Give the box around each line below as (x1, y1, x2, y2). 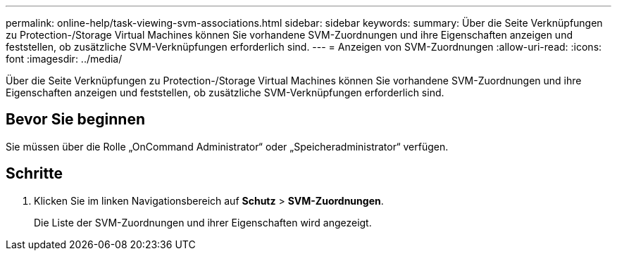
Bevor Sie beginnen (6, 110, 146, 129)
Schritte (6, 165, 63, 183)
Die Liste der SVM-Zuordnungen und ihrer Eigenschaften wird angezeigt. (34, 216, 372, 229)
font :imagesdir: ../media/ (6, 53, 123, 65)
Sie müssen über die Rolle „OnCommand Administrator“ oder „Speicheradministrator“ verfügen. (6, 140, 449, 153)
